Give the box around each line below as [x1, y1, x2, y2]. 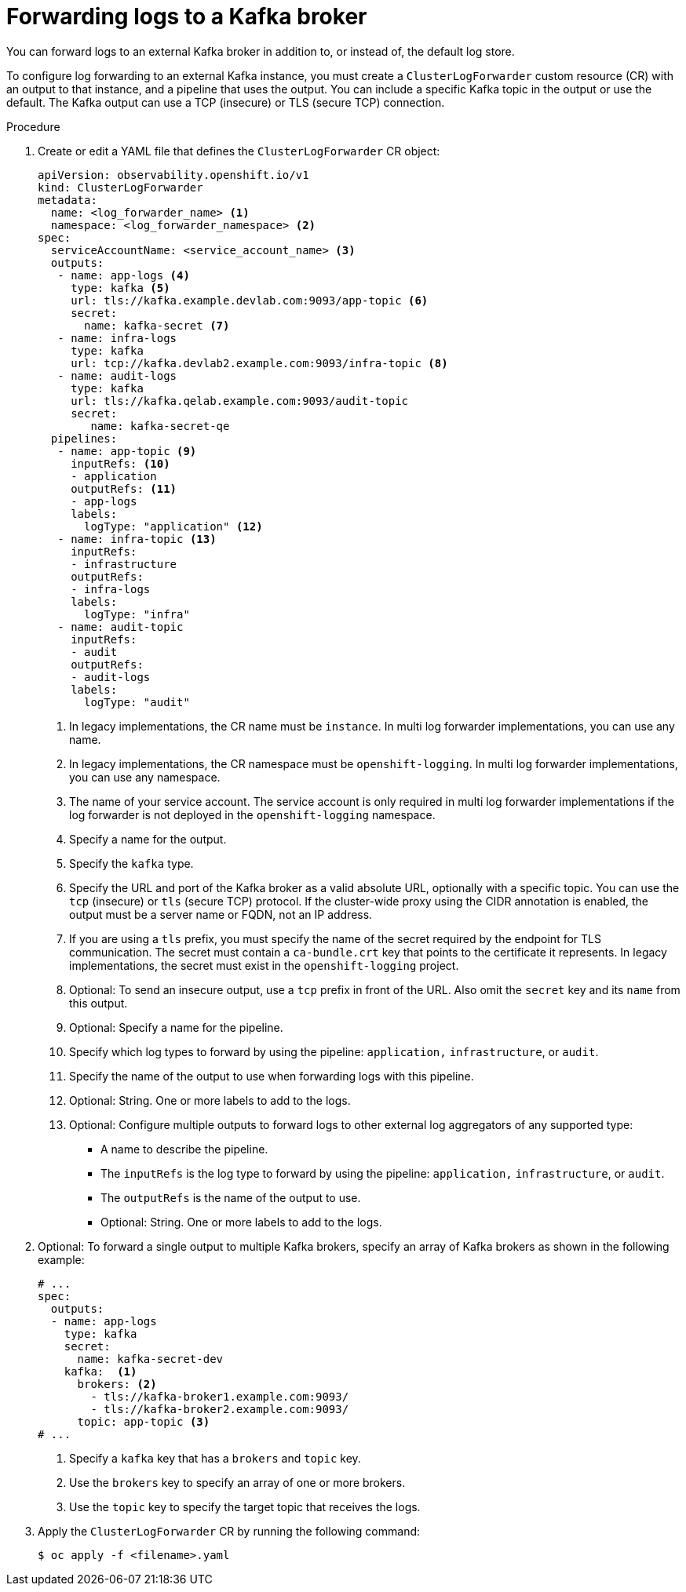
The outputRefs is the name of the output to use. [100, 1190, 361, 1204]
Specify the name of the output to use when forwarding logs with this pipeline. [69, 1069, 474, 1083]
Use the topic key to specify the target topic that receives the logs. [69, 1499, 421, 1514]
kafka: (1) [64, 1364, 137, 1378]
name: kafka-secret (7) [84, 319, 230, 332]
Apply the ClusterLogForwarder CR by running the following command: [38, 1524, 421, 1538]
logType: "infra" [84, 607, 190, 621]
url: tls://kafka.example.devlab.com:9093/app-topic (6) [71, 293, 429, 307]
